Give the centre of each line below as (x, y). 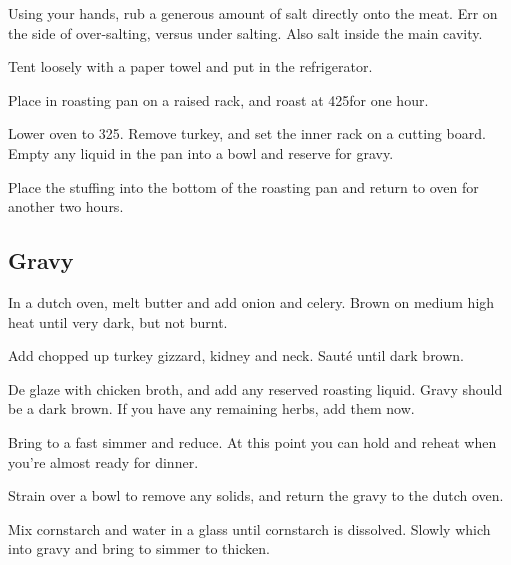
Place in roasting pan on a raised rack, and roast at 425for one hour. (218, 99)
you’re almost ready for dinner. (103, 461)
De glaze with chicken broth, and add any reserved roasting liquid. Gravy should (255, 388)
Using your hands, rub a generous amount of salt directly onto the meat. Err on (253, 13)
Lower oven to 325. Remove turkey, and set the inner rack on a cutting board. (247, 133)
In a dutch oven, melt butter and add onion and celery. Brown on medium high (251, 301)
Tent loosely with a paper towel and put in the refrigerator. (190, 66)
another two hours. (66, 206)
